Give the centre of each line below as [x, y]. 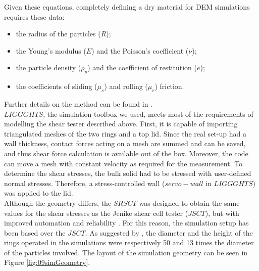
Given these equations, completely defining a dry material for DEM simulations [127, 7]
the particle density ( [48, 67]
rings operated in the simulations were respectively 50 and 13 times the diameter [129, 242]
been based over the [35, 232]
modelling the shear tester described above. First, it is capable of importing [121, 124]
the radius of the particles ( [58, 34]
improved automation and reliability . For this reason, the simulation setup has [126, 223]
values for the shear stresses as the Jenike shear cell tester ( [96, 213]
